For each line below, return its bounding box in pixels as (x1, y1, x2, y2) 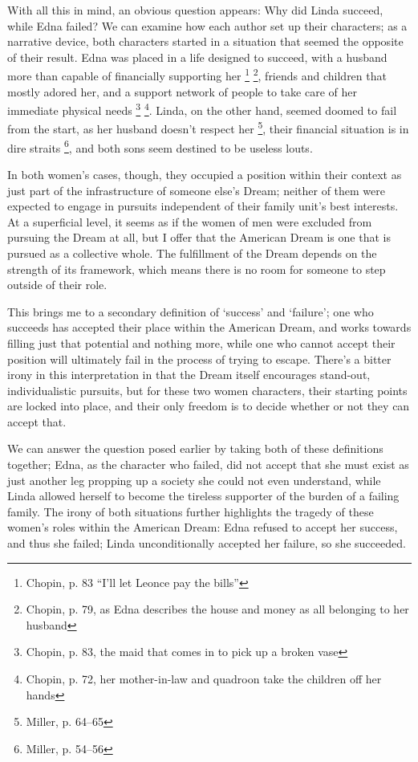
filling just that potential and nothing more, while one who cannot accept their (7, 334, 396, 351)
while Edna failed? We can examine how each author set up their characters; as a (7, 17, 408, 34)
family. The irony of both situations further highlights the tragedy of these (7, 503, 374, 520)
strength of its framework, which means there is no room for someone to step (7, 260, 386, 277)
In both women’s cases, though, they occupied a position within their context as (7, 165, 402, 182)
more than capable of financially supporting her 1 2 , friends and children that (7, 65, 387, 84)
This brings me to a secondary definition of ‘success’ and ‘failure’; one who (7, 303, 374, 320)
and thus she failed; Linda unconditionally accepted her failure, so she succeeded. (7, 535, 406, 552)
